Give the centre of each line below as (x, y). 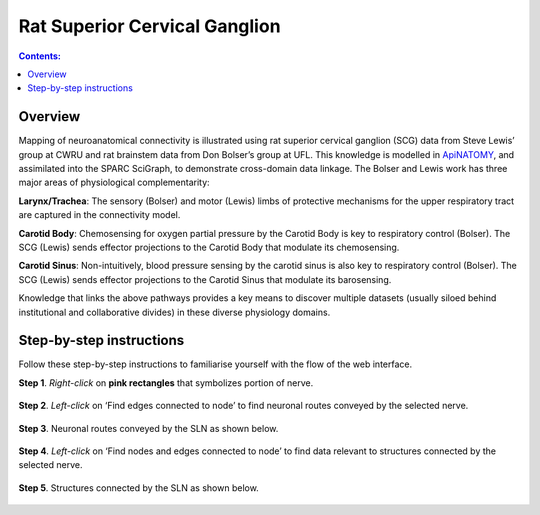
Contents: (40, 56)
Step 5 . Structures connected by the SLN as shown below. (138, 487)
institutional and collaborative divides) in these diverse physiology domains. (174, 312)
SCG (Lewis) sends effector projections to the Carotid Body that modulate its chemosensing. (209, 247)
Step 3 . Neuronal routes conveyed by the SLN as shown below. (148, 428)
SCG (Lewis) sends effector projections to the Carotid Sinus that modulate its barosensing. (205, 279)
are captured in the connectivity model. (99, 215)
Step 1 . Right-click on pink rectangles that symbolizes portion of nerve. (166, 382)
